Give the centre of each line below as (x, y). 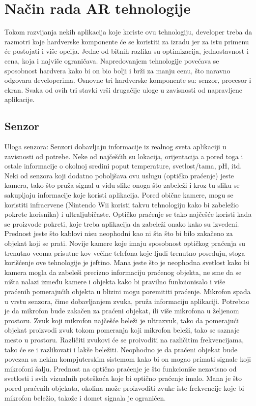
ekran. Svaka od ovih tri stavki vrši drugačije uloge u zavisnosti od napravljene (123, 89)
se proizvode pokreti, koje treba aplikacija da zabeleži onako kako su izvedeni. (122, 223)
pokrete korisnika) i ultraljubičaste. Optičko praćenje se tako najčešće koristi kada (128, 214)
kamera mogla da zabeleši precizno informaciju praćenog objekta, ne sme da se (123, 272)
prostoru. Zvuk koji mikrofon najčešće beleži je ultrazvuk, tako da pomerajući (122, 320)
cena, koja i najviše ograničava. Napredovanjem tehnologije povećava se (112, 60)
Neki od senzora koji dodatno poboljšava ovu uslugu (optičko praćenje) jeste (119, 175)
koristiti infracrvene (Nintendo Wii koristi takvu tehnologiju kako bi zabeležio (122, 204)
